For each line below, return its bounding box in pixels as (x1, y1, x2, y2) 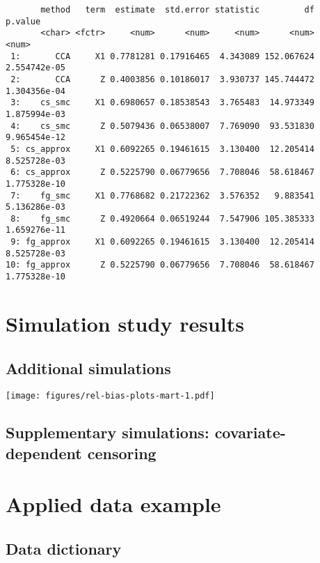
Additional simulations (6, 357, 171, 378)
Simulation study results (6, 309, 244, 337)
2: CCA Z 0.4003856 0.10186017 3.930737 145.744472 (10, 74, 314, 84)
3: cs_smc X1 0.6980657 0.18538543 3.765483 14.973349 (10, 98, 314, 108)
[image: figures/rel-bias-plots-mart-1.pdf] (6, 391, 215, 401)
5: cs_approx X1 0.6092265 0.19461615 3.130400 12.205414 (10, 144, 314, 154)
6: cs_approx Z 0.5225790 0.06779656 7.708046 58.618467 (10, 167, 314, 178)
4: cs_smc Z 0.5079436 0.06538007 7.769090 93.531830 (10, 121, 314, 131)
